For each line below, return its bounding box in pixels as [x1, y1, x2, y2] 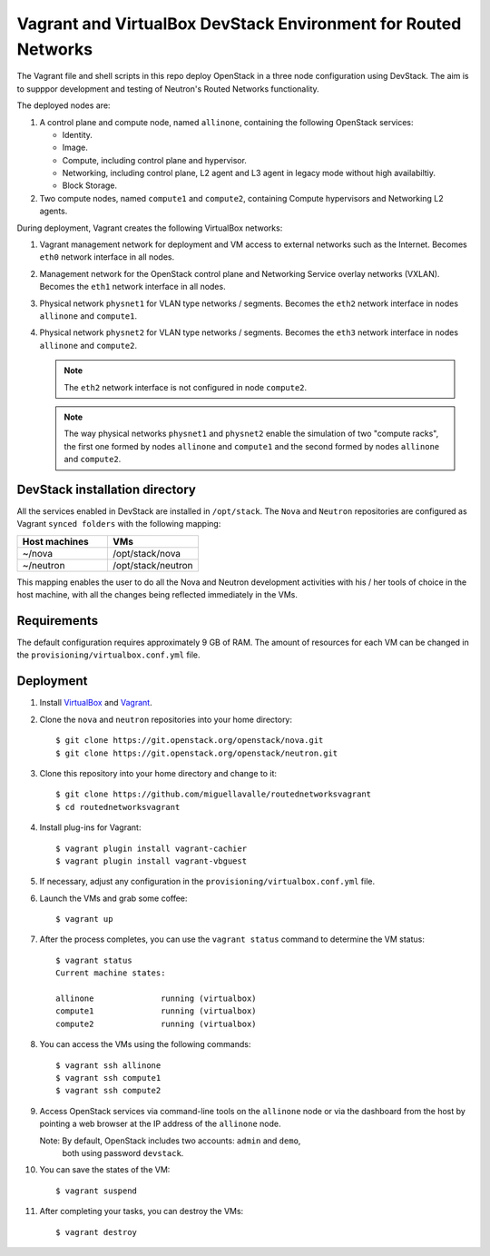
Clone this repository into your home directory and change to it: [39, 767, 277, 778]
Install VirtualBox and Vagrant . [39, 697, 153, 708]
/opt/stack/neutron [113, 559, 193, 571]
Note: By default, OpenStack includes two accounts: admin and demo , [39, 1135, 301, 1146]
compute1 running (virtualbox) [55, 1006, 258, 1016]
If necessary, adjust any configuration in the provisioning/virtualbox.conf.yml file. [39, 876, 376, 887]
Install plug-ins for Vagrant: [39, 822, 142, 833]
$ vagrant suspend [55, 1185, 138, 1196]
